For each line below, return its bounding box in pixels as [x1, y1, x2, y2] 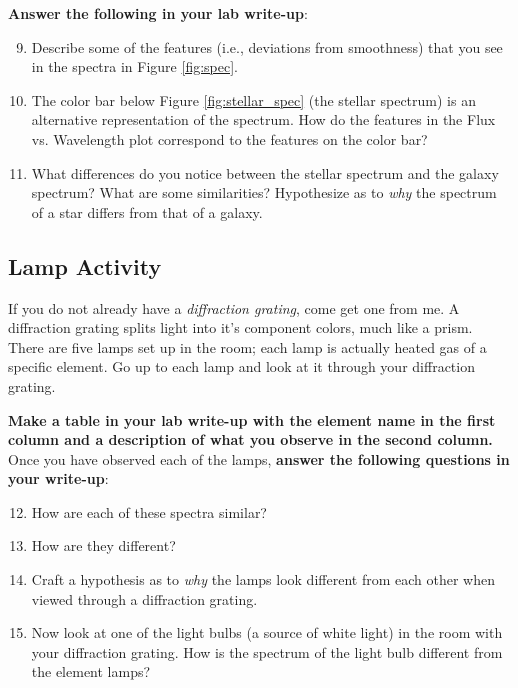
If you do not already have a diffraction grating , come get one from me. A [8, 297, 460, 318]
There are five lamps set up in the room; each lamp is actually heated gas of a [8, 336, 487, 357]
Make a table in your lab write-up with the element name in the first [8, 409, 496, 430]
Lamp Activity [8, 250, 162, 281]
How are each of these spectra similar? [31, 501, 267, 522]
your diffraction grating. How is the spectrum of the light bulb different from [31, 641, 503, 662]
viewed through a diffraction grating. [31, 588, 258, 609]
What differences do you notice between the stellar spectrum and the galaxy [31, 162, 499, 183]
